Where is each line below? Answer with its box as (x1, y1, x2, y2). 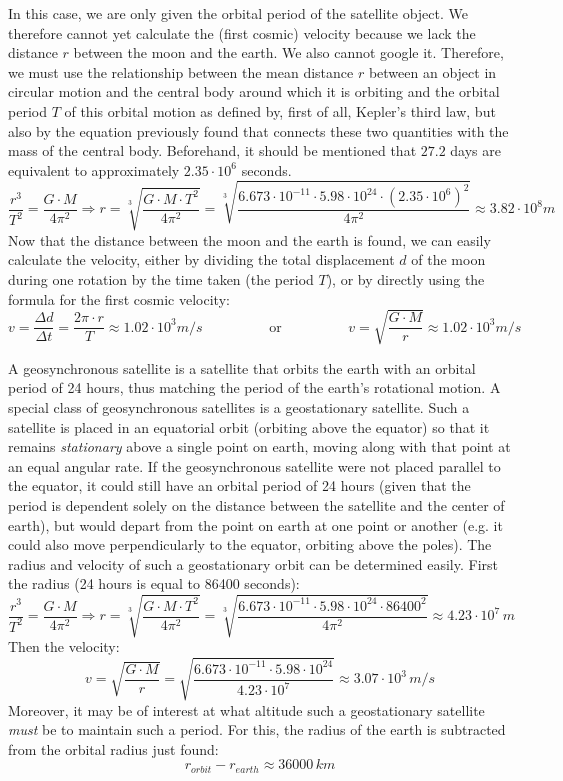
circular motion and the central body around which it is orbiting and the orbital (8, 81, 500, 102)
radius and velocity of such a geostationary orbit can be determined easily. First (8, 553, 499, 574)
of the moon (411, 249, 486, 270)
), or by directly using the (326, 269, 485, 290)
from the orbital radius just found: (8, 738, 219, 759)
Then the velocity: (8, 636, 120, 657)
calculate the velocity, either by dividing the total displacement (8, 249, 395, 270)
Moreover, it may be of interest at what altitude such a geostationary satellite (8, 699, 485, 720)
